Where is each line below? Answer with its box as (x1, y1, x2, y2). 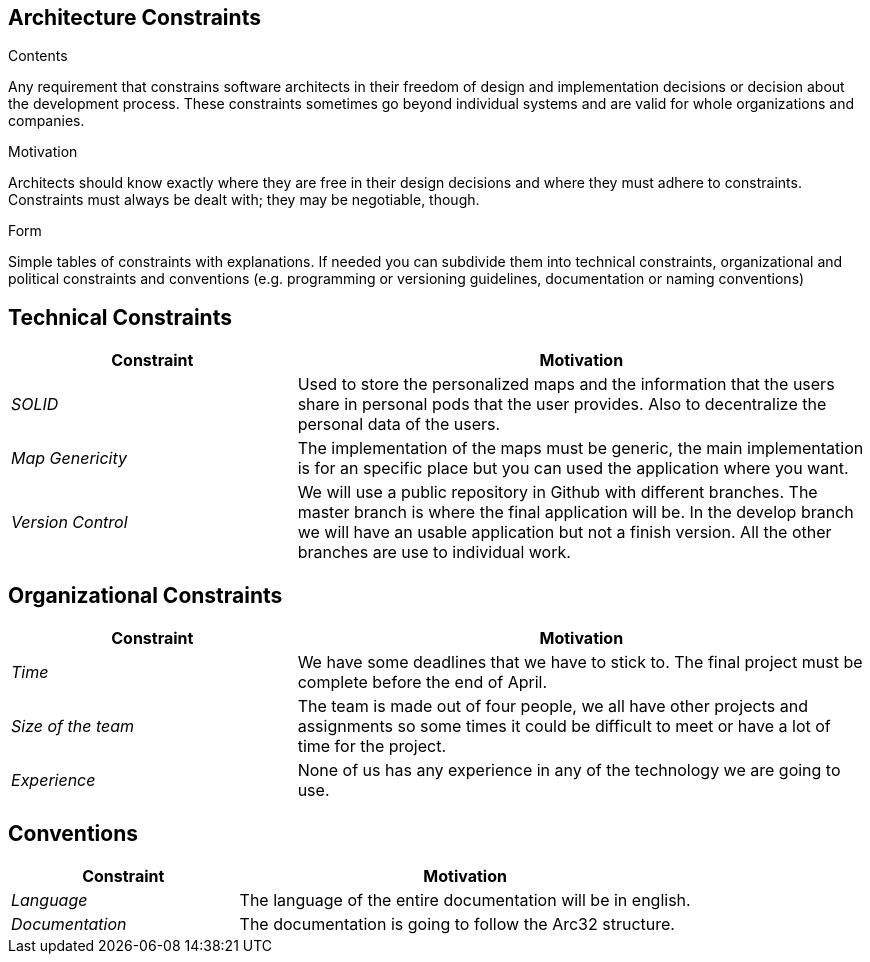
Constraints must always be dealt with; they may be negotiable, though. (8, 191, 480, 209)
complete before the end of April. (297, 672, 548, 693)
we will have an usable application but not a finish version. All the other (297, 522, 832, 543)
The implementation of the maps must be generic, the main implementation (297, 438, 864, 459)
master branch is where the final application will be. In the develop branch (297, 502, 854, 523)
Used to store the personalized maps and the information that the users (297, 374, 835, 395)
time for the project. (297, 736, 447, 757)
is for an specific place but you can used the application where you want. (297, 458, 849, 479)
